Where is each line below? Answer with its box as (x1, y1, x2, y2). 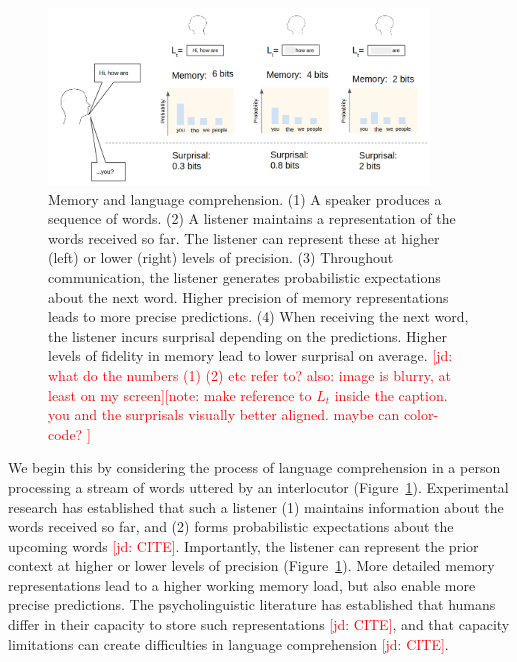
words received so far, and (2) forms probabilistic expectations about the (8, 516, 454, 537)
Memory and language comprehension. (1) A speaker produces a (48, 188, 442, 209)
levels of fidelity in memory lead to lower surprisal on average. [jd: (48, 345, 453, 366)
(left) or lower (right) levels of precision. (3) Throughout (48, 247, 394, 268)
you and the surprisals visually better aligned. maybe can (48, 404, 400, 425)
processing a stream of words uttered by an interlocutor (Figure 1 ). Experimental (8, 476, 509, 497)
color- (403, 404, 439, 425)
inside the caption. (334, 384, 448, 405)
